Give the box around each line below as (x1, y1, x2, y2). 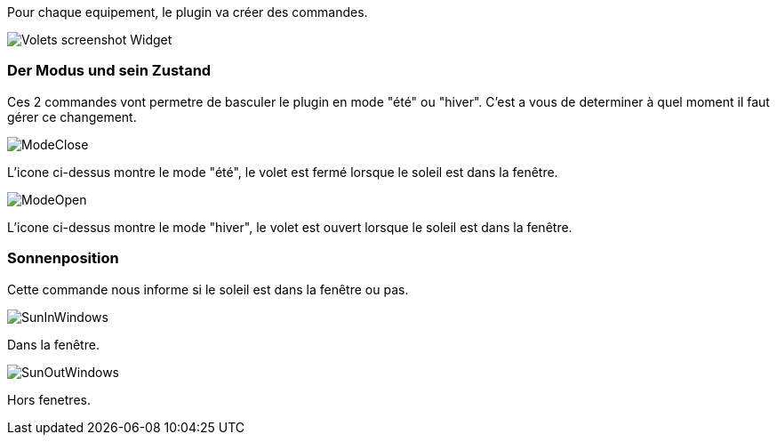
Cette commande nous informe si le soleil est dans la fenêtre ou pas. (7, 281, 409, 297)
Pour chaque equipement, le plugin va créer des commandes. (7, 4, 368, 20)
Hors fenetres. (7, 391, 91, 407)
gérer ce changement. (7, 108, 137, 125)
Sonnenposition (7, 249, 119, 268)
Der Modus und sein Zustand (7, 61, 212, 80)
